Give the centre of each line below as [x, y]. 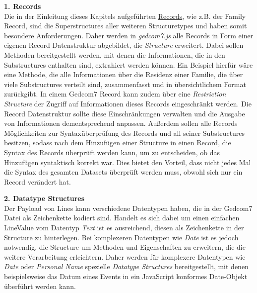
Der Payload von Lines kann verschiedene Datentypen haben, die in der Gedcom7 [128, 208]
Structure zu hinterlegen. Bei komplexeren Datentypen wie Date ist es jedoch [121, 237]
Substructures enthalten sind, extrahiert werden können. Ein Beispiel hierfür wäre [128, 64]
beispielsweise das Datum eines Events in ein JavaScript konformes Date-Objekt [126, 276]
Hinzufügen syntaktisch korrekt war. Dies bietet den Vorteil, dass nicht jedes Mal [128, 162]
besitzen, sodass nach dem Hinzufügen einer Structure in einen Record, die [118, 143]
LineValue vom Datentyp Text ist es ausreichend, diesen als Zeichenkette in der [124, 228]
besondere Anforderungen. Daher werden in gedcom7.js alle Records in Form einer [129, 35]
